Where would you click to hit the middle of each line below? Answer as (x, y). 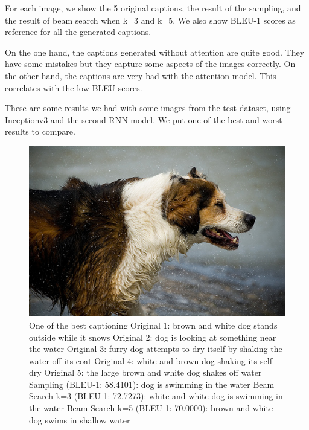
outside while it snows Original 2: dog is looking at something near (153, 337)
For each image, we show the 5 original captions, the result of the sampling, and (153, 8)
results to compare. (40, 131)
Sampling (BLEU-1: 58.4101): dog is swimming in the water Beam (152, 384)
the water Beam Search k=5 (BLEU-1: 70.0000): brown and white (151, 408)
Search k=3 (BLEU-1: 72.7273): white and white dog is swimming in (156, 396)
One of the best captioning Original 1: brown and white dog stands (153, 325)
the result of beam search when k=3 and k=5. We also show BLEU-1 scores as (150, 20)
